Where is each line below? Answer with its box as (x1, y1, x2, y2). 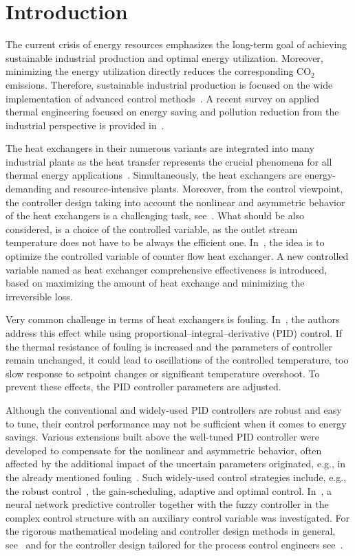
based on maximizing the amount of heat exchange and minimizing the (6, 276, 305, 290)
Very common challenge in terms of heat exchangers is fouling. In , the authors (6, 312, 340, 326)
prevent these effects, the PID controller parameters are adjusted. (6, 379, 281, 394)
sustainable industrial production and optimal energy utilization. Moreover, (6, 50, 323, 65)
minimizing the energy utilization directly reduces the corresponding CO (6, 64, 312, 78)
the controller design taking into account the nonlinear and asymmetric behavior (6, 194, 345, 209)
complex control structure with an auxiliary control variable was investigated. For (6, 510, 350, 524)
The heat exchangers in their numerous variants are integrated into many (6, 141, 314, 155)
